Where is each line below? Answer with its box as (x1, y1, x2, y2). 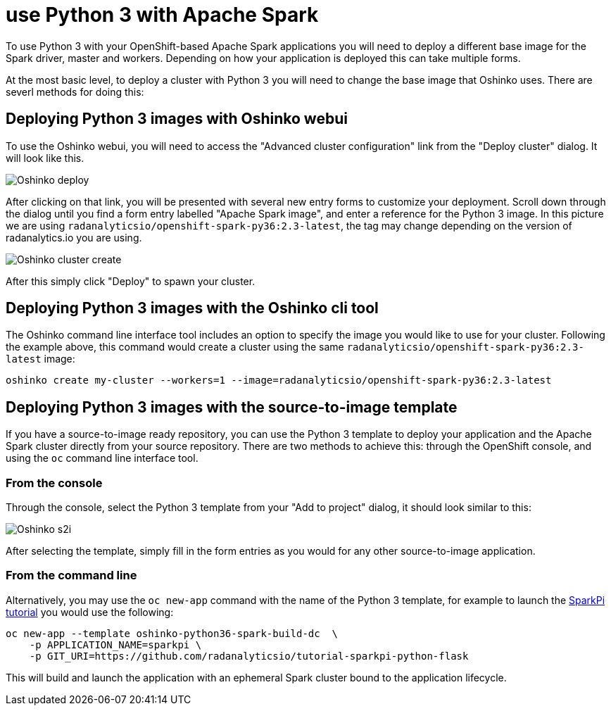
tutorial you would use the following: (6, 605, 174, 618)
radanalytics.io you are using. (6, 231, 142, 244)
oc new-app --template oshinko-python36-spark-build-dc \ (6, 627, 339, 639)
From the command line (6, 568, 137, 583)
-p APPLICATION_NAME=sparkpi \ (29, 638, 202, 650)
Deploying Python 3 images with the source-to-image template (6, 398, 458, 416)
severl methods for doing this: (6, 85, 144, 98)
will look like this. (6, 151, 84, 164)
